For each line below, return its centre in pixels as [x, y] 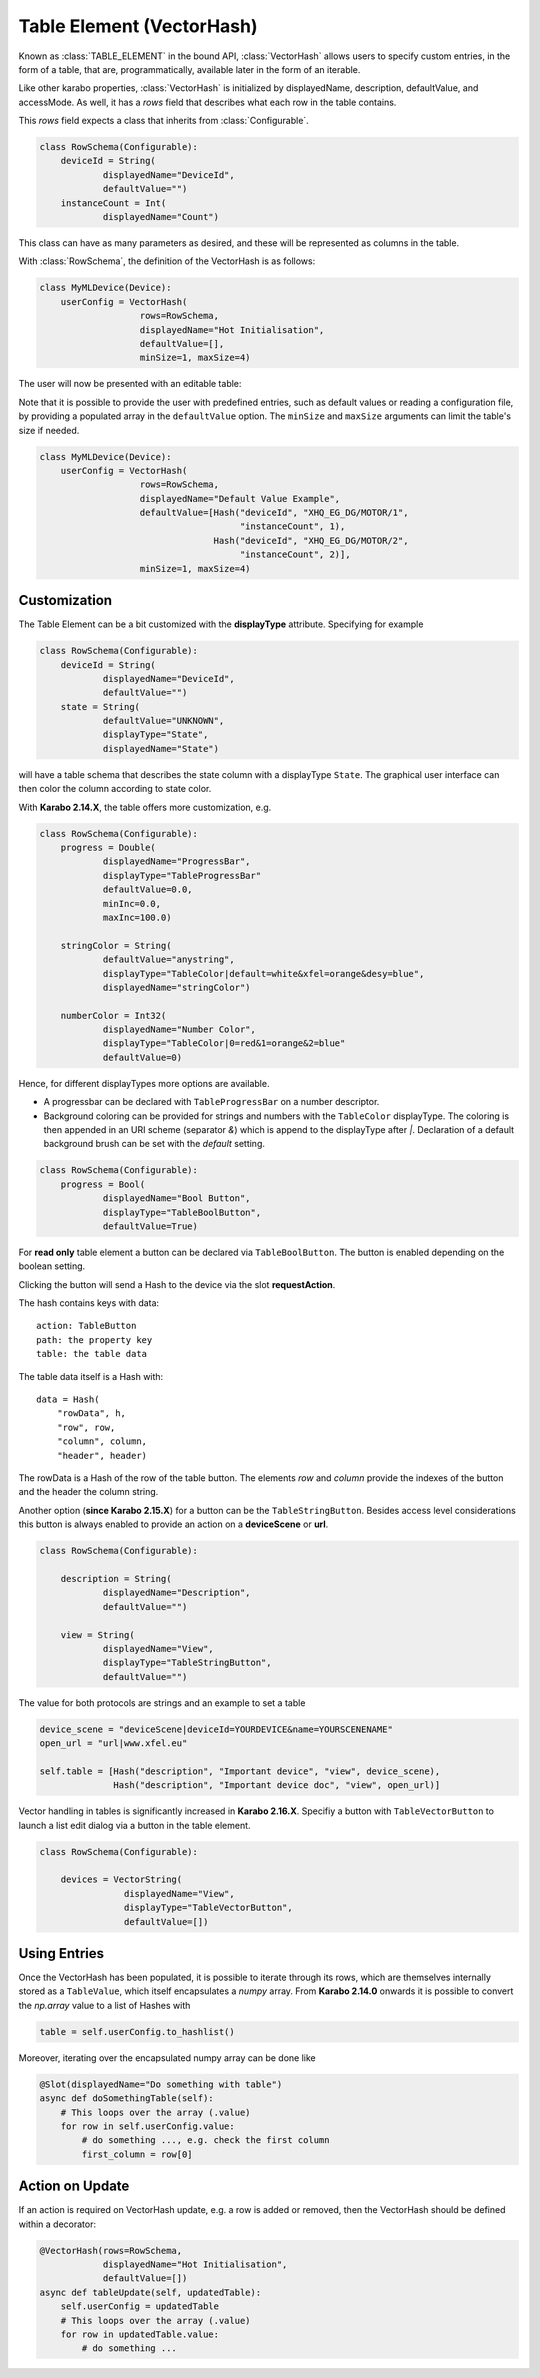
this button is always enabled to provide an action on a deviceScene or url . [173, 1524]
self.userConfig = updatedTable [140, 2306]
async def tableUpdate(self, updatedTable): [150, 2292]
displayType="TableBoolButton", [182, 1212]
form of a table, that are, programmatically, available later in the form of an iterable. [189, 69]
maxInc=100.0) [137, 917]
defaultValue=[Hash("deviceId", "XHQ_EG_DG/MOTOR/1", [274, 513]
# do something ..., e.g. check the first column [205, 2140]
